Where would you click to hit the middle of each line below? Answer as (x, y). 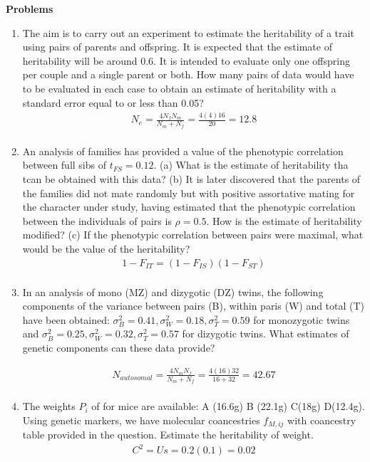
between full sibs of (65, 165)
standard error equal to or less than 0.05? (113, 102)
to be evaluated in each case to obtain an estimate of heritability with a (179, 88)
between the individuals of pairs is (97, 220)
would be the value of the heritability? (106, 248)
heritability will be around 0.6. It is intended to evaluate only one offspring (186, 60)
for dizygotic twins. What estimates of (266, 334)
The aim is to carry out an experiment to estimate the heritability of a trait (188, 32)
